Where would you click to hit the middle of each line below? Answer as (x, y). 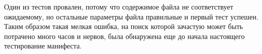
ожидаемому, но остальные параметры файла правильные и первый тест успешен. (131, 16)
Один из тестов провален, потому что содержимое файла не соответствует (119, 6)
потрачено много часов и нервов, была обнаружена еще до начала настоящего (124, 36)
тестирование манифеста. (43, 46)
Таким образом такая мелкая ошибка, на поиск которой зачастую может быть (124, 26)
